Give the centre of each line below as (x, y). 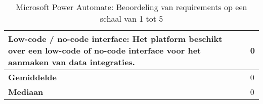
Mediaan (26, 92)
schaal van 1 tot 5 (131, 18)
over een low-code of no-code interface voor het (105, 50)
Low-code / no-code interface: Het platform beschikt (115, 39)
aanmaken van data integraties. (72, 62)
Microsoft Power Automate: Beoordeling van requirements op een (131, 7)
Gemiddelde (32, 77)
